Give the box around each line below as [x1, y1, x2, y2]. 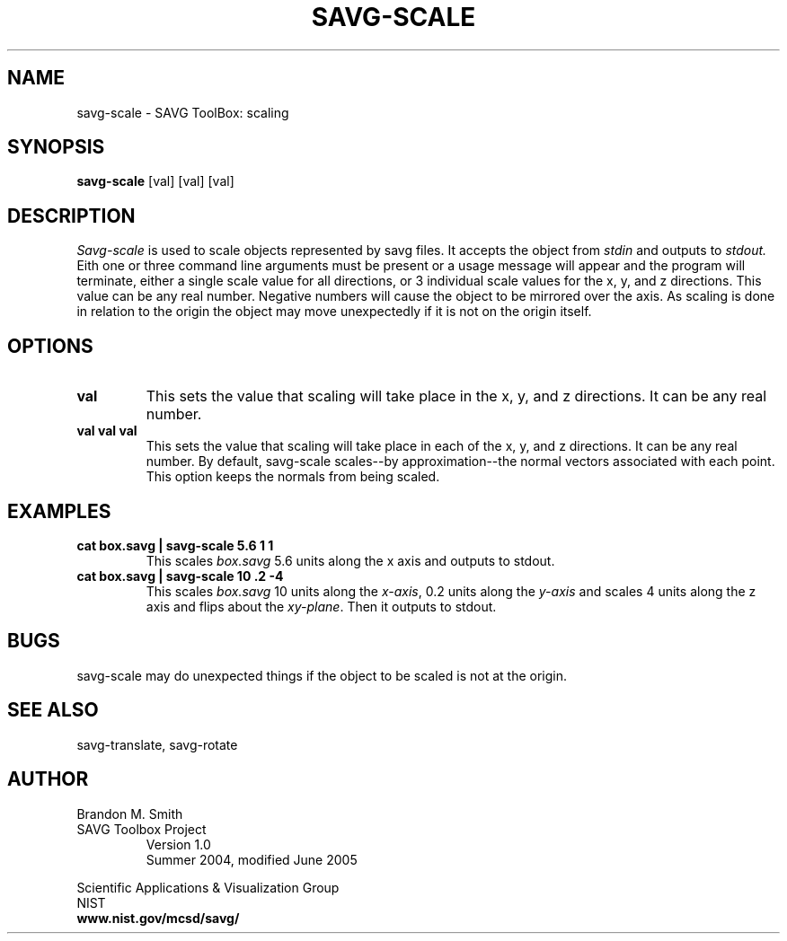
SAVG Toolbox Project [76, 821, 207, 837]
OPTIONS [7, 334, 93, 357]
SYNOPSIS [7, 136, 105, 159]
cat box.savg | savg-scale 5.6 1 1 [76, 537, 274, 553]
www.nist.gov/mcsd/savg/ [76, 910, 240, 926]
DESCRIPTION [7, 204, 136, 227]
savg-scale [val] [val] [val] [76, 173, 234, 189]
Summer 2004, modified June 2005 [146, 851, 358, 867]
